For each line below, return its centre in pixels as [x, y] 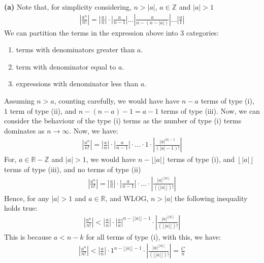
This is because [28, 236]
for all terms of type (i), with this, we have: [154, 236]
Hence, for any [27, 198]
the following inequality [211, 198]
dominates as [24, 130]
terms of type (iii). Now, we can [210, 110]
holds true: [21, 208]
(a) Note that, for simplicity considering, [68, 7]
